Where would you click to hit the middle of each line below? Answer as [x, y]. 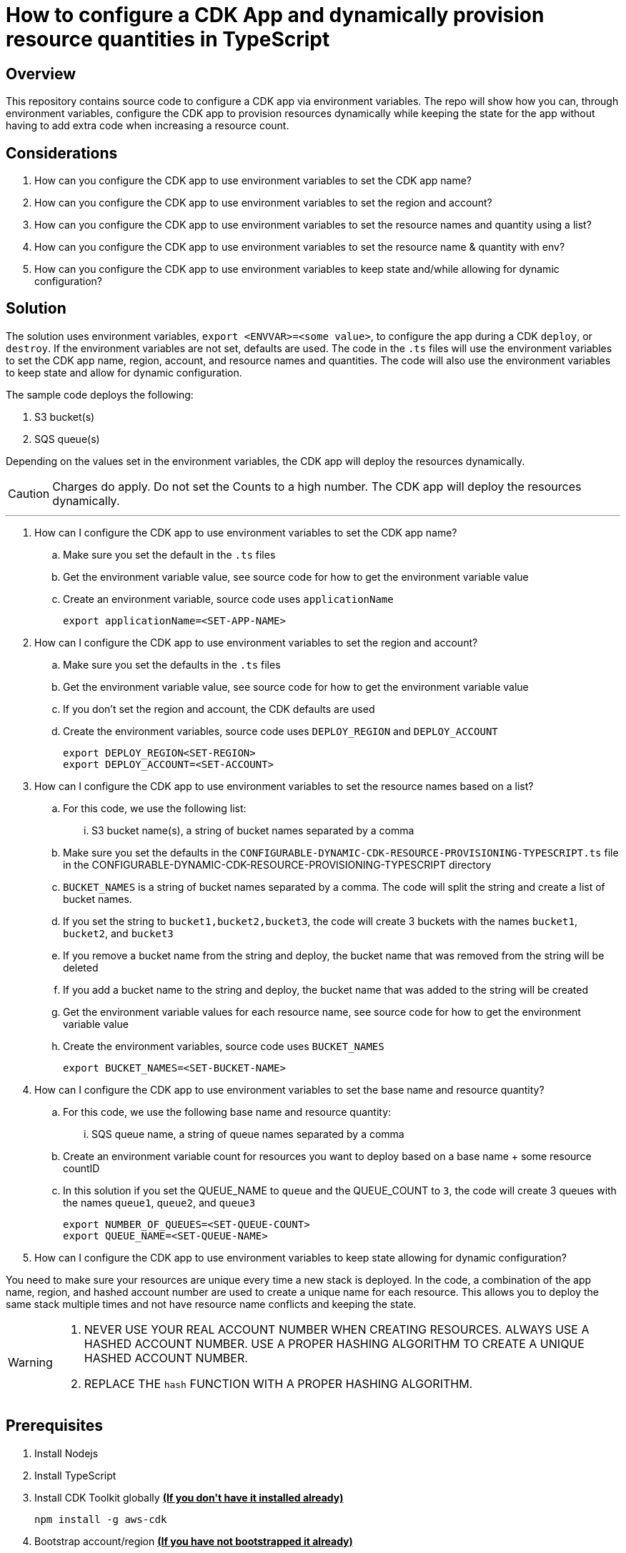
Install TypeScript [75, 1475]
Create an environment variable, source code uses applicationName [228, 599]
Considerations [62, 153]
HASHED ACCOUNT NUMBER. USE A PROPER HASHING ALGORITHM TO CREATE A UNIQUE [334, 1343]
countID [81, 1168]
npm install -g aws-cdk [101, 1519]
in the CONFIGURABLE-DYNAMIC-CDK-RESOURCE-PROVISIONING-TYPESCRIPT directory [277, 864]
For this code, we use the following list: [155, 808]
